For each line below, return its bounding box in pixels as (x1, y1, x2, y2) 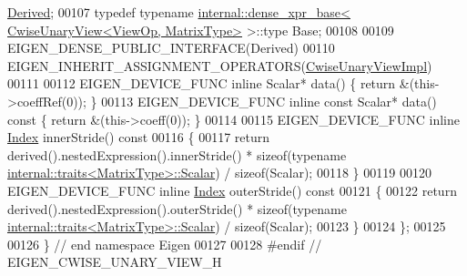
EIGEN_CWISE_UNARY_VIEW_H (7, 252, 222, 271)
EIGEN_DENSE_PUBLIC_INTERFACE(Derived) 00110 (7, 38, 335, 57)
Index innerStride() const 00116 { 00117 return (7, 128, 270, 147)
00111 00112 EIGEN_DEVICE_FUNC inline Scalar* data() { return (7, 74, 396, 93)
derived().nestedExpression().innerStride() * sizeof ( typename (7, 145, 347, 164)
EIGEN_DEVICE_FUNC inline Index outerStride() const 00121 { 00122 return (7, 180, 457, 199)
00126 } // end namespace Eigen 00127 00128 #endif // (7, 234, 322, 253)
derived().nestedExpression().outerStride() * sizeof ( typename (7, 199, 347, 218)
